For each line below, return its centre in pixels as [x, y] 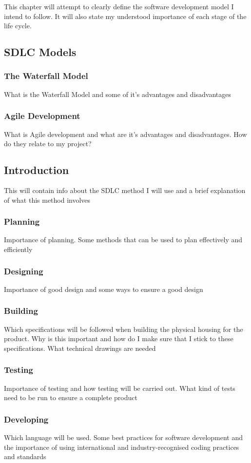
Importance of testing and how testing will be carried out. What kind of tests [120, 388]
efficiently [18, 249]
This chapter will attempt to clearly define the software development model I [119, 6]
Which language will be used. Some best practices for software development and [124, 437]
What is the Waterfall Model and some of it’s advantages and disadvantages [118, 94]
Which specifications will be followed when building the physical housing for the [124, 329]
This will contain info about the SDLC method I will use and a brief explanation [125, 190]
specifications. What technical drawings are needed [80, 348]
